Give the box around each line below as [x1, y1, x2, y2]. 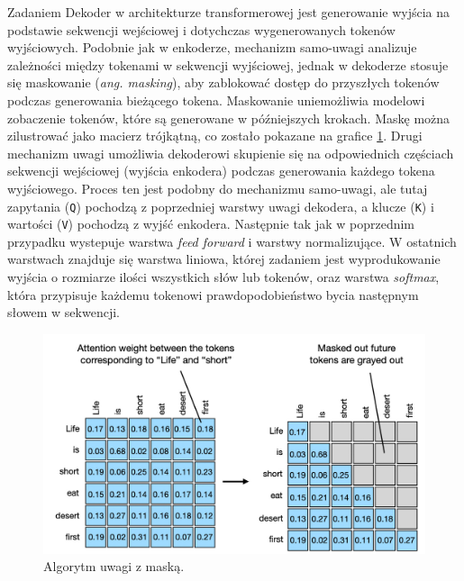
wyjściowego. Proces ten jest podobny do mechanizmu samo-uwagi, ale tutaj [7, 178, 428, 197]
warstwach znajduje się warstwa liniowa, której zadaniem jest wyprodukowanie [7, 250, 441, 268]
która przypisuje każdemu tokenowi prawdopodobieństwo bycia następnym [7, 285, 419, 304]
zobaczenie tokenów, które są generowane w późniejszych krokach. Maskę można [7, 108, 450, 127]
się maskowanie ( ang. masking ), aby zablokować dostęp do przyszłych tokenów [7, 73, 440, 92]
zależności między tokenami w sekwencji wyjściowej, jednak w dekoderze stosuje [7, 55, 449, 74]
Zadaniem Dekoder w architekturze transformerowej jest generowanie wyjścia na [7, 3, 450, 21]
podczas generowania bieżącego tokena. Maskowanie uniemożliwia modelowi [7, 90, 425, 109]
